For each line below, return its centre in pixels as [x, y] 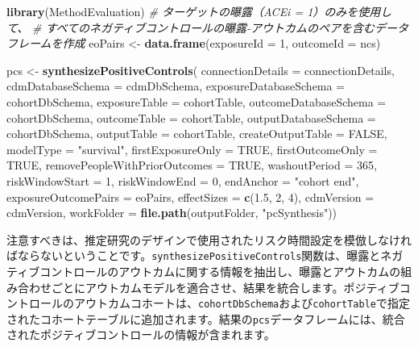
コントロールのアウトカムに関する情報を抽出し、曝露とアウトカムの [220, 271]
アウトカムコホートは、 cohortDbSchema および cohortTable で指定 [242, 303]
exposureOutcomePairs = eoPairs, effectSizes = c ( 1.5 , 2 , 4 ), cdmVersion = [190, 196]
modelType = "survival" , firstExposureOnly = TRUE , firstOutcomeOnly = [192, 149]
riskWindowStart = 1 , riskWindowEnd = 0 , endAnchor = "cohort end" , [183, 180]
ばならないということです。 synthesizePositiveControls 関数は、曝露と [194, 255]
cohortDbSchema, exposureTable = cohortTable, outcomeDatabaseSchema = [197, 101]
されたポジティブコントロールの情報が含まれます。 [141, 334]
